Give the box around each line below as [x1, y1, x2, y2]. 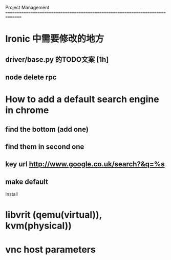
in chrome [5, 105, 49, 116]
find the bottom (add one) [5, 125, 89, 133]
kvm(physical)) [5, 220, 72, 232]
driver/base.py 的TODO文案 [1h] [5, 55, 109, 64]
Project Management [5, 5, 50, 10]
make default [5, 177, 49, 186]
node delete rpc [5, 73, 57, 81]
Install [5, 191, 18, 197]
